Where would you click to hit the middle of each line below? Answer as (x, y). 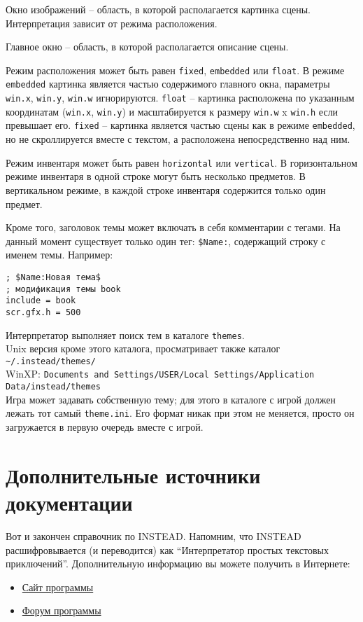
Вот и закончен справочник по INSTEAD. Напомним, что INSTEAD (154, 535)
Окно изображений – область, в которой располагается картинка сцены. (158, 9)
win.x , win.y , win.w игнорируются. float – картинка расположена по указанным (180, 98)
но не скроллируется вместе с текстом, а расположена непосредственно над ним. (178, 139)
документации (69, 502)
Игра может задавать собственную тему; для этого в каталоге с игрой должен (171, 399)
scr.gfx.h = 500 (43, 312)
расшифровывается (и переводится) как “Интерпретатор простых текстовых (167, 550)
